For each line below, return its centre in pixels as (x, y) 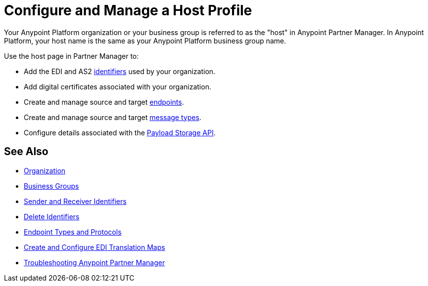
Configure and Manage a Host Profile (128, 10)
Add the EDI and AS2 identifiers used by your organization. (120, 71)
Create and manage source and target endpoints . (104, 102)
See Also (26, 152)
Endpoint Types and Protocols (73, 232)
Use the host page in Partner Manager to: (71, 56)
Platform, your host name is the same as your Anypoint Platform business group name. (145, 41)
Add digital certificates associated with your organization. (118, 86)
